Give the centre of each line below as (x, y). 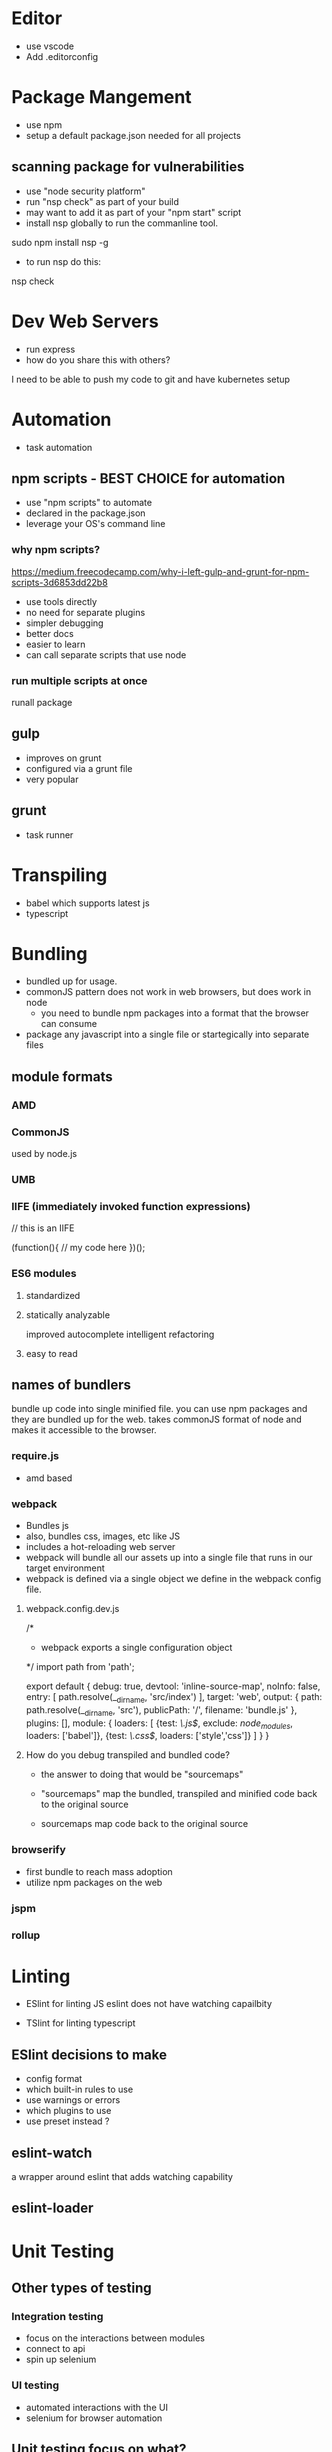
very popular (52, 779)
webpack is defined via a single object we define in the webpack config (173, 1578)
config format (54, 2079)
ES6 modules (44, 1274)
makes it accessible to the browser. (84, 1430)
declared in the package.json (85, 513)
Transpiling (59, 874)
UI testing (35, 2385)
